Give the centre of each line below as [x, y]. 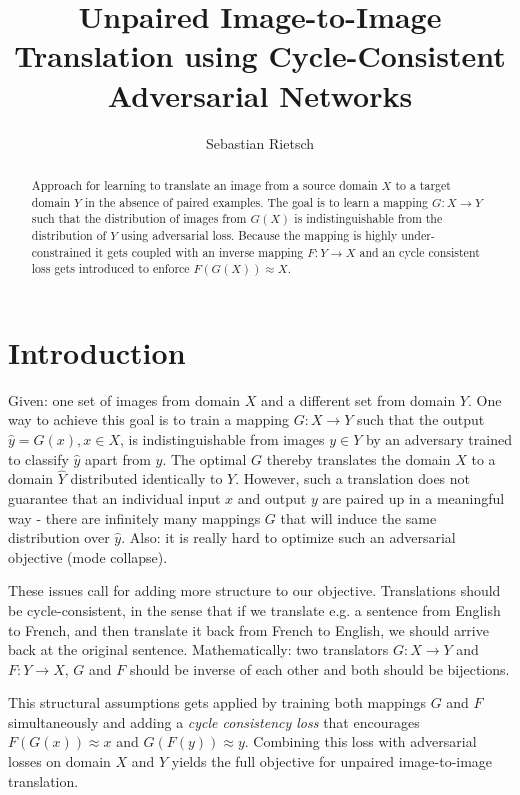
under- [418, 234]
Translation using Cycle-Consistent [260, 55]
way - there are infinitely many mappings [134, 517]
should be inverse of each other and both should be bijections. [319, 668]
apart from [118, 458]
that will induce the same [358, 517]
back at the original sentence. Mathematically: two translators [198, 649]
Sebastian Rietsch [260, 142]
